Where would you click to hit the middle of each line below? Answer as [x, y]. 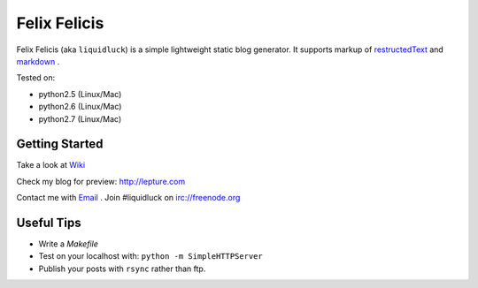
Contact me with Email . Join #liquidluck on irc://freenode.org [128, 198]
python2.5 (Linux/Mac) [80, 94]
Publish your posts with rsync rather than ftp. [122, 269]
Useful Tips [49, 223]
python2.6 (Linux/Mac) [80, 107]
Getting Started [60, 144]
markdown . [38, 61]
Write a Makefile [69, 244]
